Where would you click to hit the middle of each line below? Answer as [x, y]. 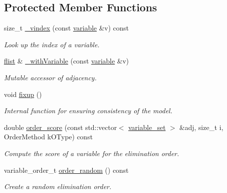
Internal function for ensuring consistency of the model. [88, 111]
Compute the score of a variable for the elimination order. [92, 153]
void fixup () [23, 94]
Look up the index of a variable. [52, 44]
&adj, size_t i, [201, 127]
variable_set [147, 127]
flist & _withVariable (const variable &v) [67, 61]
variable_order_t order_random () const [66, 170]
